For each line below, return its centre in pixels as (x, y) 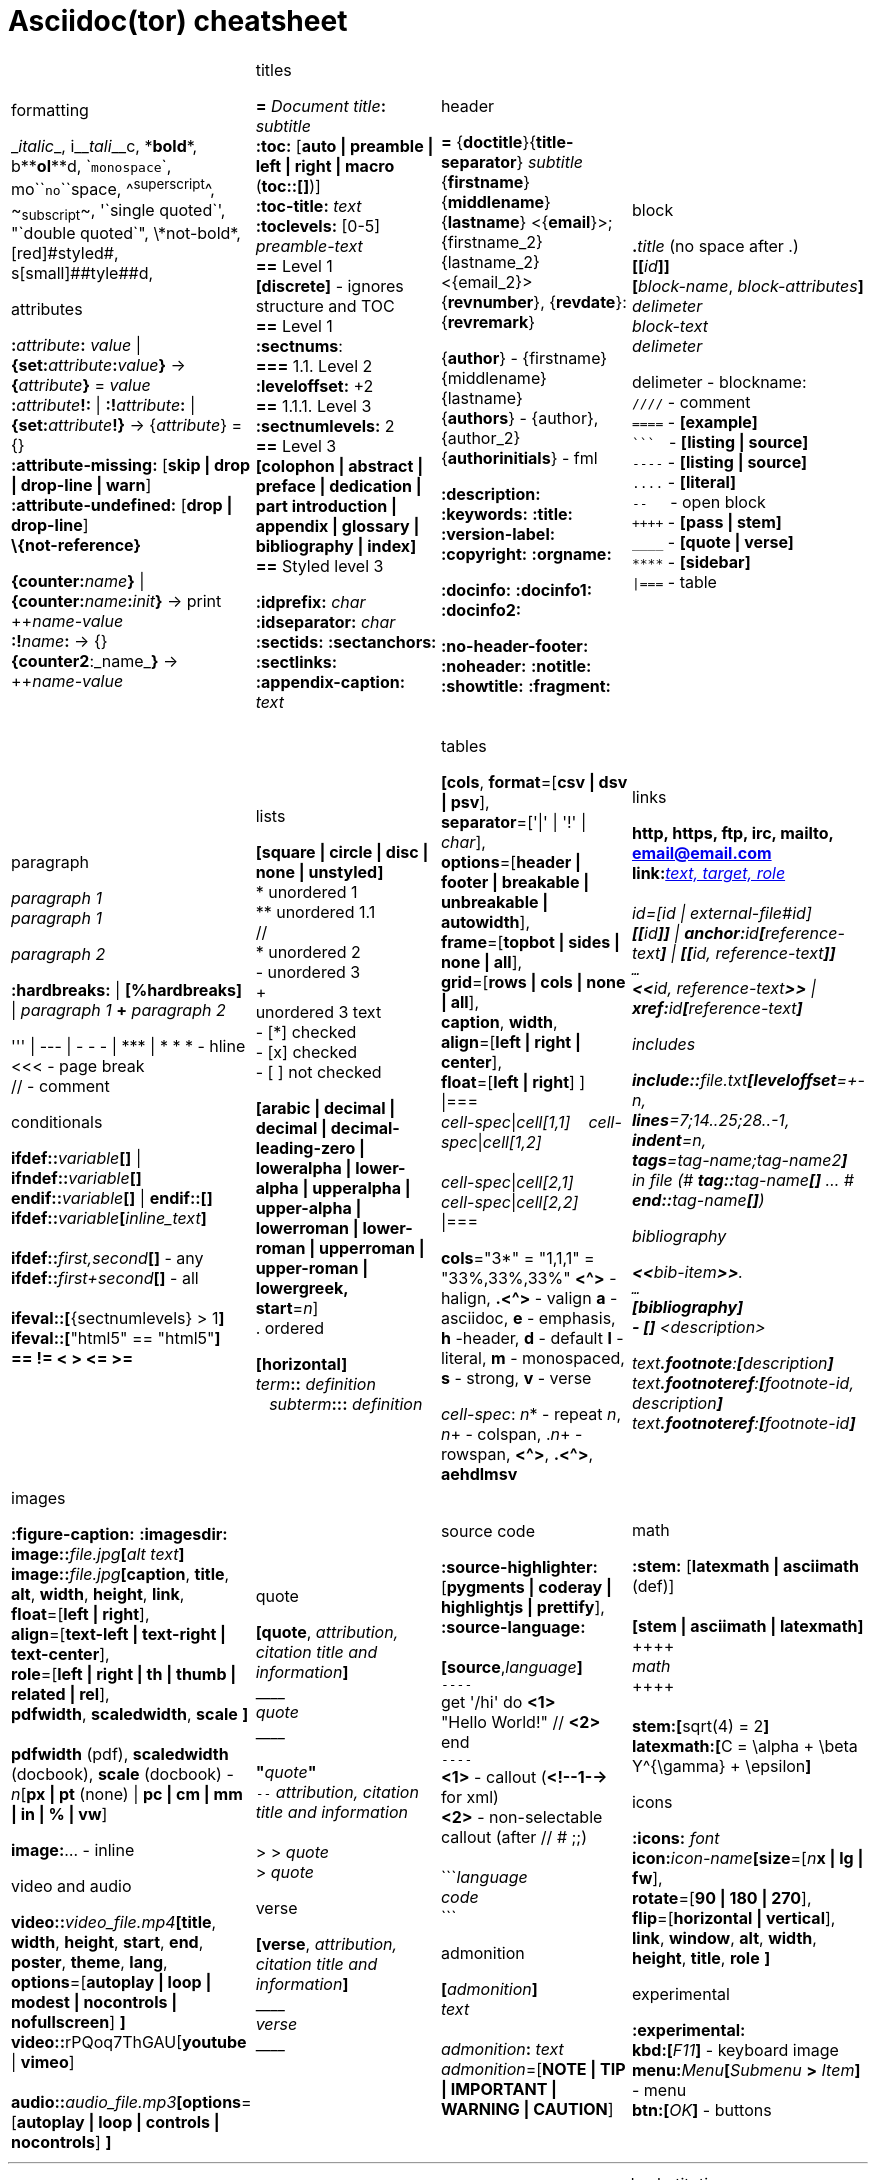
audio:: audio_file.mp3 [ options (126, 2101)
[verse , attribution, (326, 1943)
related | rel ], (60, 1693)
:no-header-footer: (514, 645)
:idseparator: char (325, 621)
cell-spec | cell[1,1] (505, 1121)
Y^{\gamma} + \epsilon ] (721, 1765)
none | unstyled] (319, 871)
